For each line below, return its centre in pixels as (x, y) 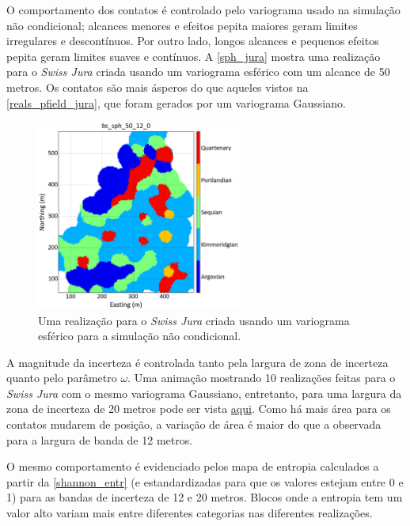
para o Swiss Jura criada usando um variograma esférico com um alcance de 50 (198, 72)
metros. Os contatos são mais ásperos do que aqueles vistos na (158, 87)
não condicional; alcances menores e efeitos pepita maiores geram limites (182, 25)
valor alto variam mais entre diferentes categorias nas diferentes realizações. (190, 513)
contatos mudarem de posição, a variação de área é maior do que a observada (194, 424)
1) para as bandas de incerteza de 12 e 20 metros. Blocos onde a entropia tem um (205, 497)
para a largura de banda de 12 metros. (100, 439)
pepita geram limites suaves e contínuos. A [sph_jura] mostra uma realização (194, 56)
